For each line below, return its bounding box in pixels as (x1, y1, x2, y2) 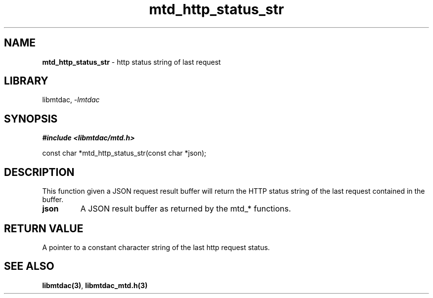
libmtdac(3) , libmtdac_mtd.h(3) (42, 281, 148, 290)
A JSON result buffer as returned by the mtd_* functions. (80, 204, 291, 214)
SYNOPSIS (4, 112, 58, 125)
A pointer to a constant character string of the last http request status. (42, 243, 270, 252)
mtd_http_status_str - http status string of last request (42, 57, 221, 66)
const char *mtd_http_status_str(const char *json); (42, 149, 207, 158)
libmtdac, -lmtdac (42, 95, 100, 104)
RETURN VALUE (4, 222, 84, 235)
